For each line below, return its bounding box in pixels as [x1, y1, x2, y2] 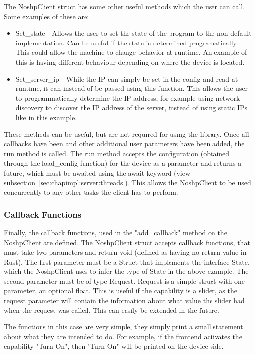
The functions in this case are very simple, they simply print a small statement [4, 321, 243, 332]
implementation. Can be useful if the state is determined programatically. [15, 37, 238, 47]
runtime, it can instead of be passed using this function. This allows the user [15, 83, 248, 93]
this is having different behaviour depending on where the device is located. [15, 56, 245, 67]
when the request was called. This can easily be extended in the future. [4, 305, 219, 315]
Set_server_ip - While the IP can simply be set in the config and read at [15, 73, 238, 84]
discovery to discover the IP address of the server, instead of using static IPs [15, 102, 248, 113]
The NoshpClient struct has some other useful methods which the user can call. [4, 1, 245, 11]
